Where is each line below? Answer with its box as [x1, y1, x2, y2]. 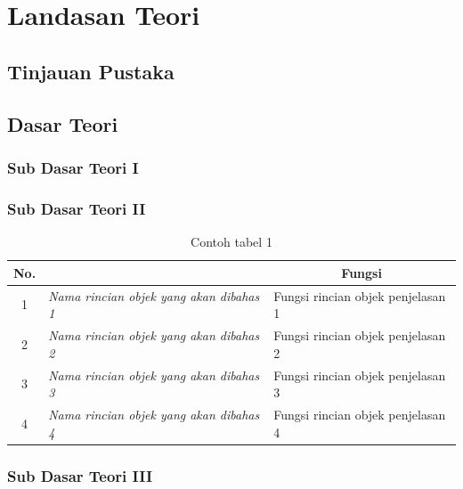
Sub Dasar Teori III [7, 464, 153, 486]
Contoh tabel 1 [191, 232, 272, 251]
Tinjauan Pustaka [7, 57, 175, 85]
